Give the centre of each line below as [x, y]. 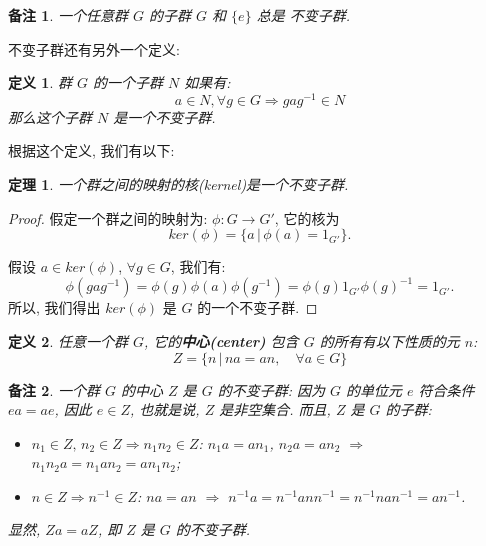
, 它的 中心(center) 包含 [221, 340]
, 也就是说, [165, 409]
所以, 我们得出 [54, 307]
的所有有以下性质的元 [389, 340]
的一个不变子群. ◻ [257, 307]
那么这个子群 [50, 116]
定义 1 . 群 [40, 82]
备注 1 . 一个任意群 [68, 15]
